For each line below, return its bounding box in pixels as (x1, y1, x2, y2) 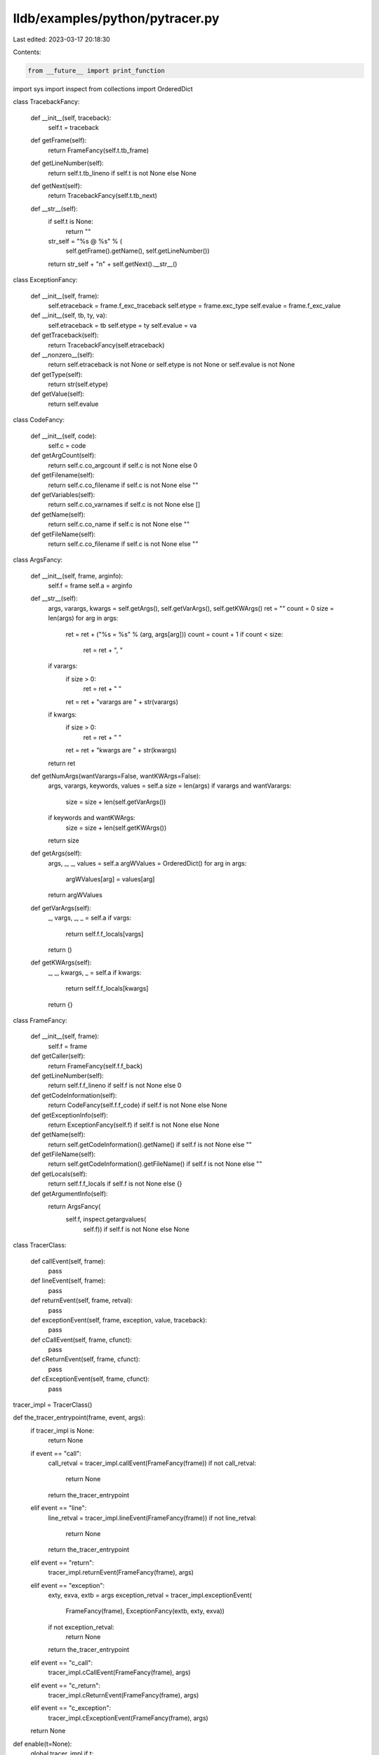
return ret (48, 759, 76, 767)
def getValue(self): (30, 390, 85, 398)
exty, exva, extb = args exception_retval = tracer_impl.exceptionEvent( (48, 1591, 252, 1599)
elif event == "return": (30, 1558, 94, 1567)
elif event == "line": (30, 1504, 87, 1512)
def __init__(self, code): (30, 432, 98, 440)
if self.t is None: (48, 218, 94, 226)
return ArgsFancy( (48, 1203, 101, 1211)
